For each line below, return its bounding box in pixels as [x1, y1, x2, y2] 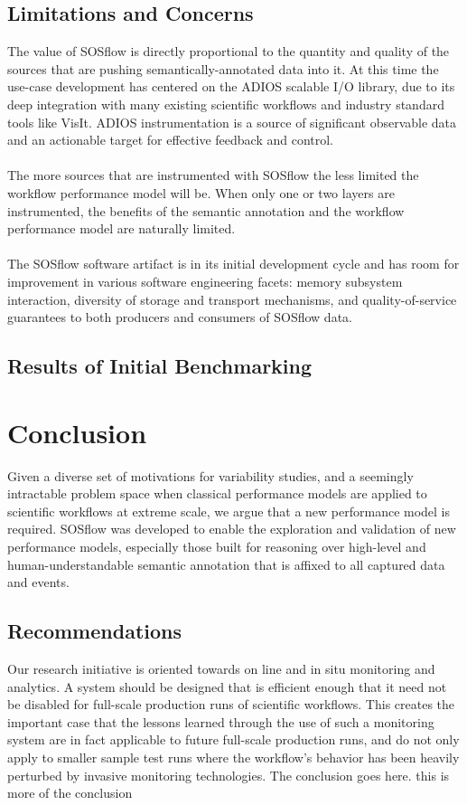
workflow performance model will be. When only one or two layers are [7, 183, 395, 202]
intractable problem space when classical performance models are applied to [7, 484, 427, 503]
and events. [7, 573, 70, 592]
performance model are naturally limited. [7, 219, 236, 238]
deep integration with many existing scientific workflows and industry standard [7, 94, 444, 113]
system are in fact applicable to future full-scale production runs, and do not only [7, 730, 460, 749]
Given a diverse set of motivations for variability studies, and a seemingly [7, 466, 414, 485]
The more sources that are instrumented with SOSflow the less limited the [7, 166, 419, 185]
